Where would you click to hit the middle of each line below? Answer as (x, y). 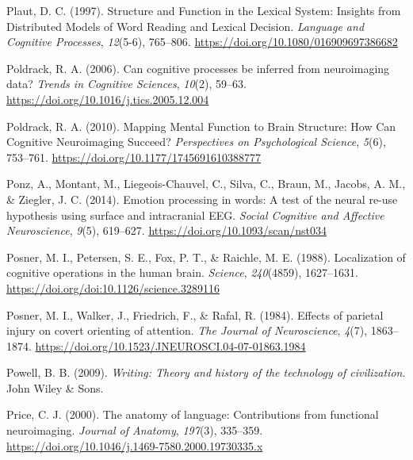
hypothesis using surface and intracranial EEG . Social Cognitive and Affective (195, 215)
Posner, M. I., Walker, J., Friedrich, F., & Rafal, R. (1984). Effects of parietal (195, 314)
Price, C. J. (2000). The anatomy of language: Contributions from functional (193, 414)
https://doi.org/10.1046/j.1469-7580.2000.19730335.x (135, 445)
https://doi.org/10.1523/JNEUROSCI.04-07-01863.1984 (170, 345)
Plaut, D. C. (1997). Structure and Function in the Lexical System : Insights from (204, 10)
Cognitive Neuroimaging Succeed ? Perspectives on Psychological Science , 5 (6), (196, 142)
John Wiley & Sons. (55, 387)
